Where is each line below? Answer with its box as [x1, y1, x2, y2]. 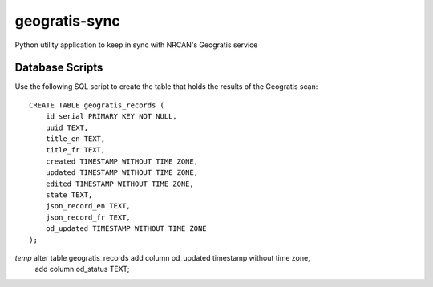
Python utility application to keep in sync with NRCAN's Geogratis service [14, 40, 258, 50]
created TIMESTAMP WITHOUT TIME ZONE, [45, 156, 199, 166]
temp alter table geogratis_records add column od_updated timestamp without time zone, [14, 253, 310, 262]
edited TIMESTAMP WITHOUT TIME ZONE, [45, 179, 194, 188]
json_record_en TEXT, [45, 201, 132, 211]
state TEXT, [45, 190, 93, 200]
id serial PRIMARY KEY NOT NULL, [45, 112, 178, 121]
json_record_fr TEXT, [45, 212, 132, 222]
